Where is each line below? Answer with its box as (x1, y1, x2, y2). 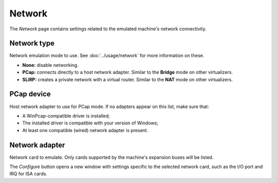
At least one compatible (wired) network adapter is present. (22, 127, 148, 133)
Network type (9, 39, 55, 48)
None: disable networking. (22, 62, 79, 68)
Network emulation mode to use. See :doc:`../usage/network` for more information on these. (9, 52, 205, 59)
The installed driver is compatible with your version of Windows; (22, 120, 159, 126)
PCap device (9, 90, 51, 99)
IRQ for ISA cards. (9, 171, 48, 177)
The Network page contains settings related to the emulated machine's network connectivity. (9, 26, 207, 32)
